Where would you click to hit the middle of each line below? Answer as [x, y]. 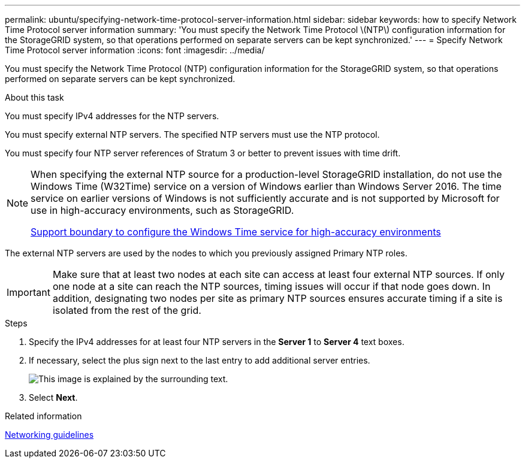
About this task [34, 97]
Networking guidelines [49, 435]
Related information [43, 416]
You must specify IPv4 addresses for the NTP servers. [112, 116]
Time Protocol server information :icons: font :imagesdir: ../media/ [135, 50]
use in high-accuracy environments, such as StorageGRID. [162, 210]
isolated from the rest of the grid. [127, 310]
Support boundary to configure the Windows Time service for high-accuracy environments [236, 232]
